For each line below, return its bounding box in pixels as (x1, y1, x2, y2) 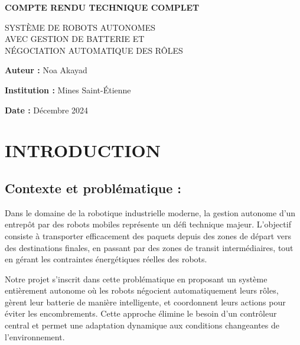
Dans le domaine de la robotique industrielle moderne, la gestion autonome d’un (5, 206, 296, 219)
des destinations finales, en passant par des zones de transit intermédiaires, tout (5, 241, 294, 253)
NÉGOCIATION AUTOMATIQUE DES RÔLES (5, 44, 183, 56)
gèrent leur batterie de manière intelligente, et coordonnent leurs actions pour (5, 295, 286, 308)
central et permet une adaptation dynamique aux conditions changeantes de (5, 319, 279, 331)
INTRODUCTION (5, 138, 161, 162)
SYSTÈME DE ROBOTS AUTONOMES (5, 21, 155, 33)
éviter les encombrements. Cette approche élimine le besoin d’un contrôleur (5, 307, 277, 320)
